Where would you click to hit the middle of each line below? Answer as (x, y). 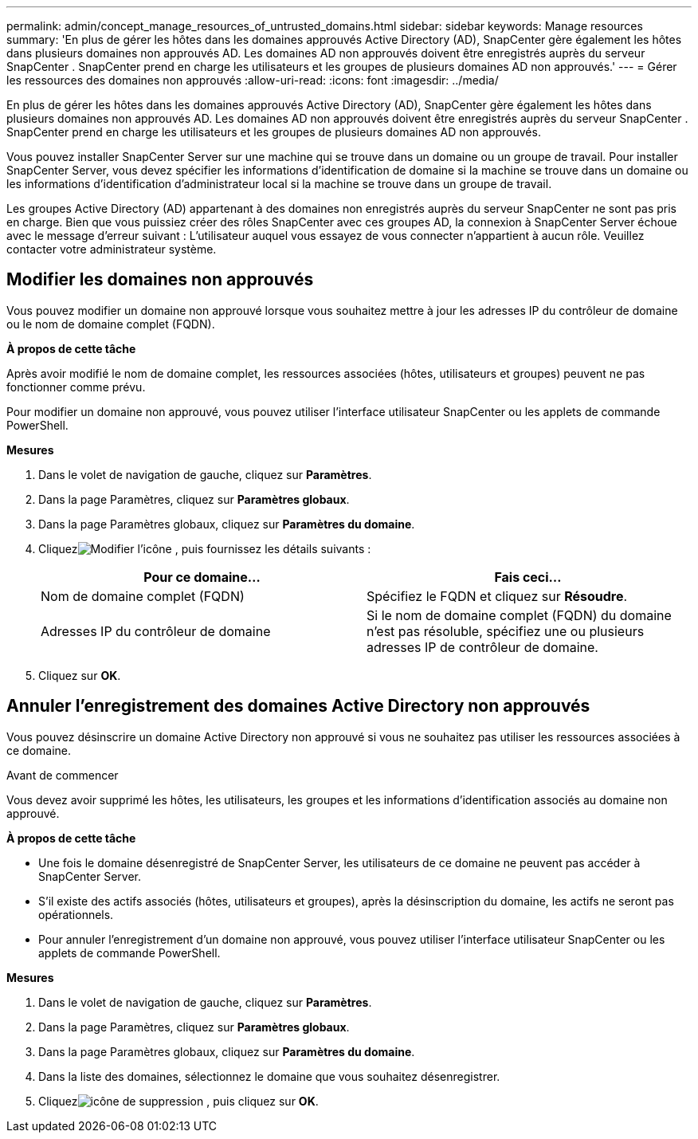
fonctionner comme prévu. (76, 387)
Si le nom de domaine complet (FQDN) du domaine (519, 615)
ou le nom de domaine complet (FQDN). (111, 324)
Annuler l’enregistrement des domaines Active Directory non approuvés (298, 706)
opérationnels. (76, 914)
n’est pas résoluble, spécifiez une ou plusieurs (506, 631)
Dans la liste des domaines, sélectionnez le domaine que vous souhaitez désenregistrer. (269, 1076)
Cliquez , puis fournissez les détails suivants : (205, 548)
